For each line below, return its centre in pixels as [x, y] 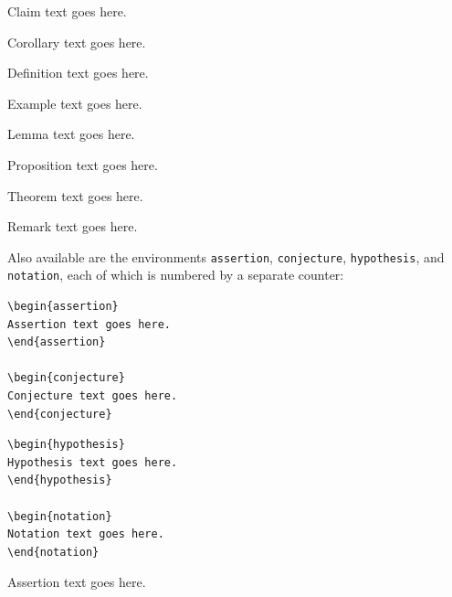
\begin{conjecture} [66, 378]
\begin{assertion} [63, 307]
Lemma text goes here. [71, 134]
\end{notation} [53, 552]
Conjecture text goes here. [93, 396]
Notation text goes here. [86, 534]
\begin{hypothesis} [66, 445]
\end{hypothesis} [60, 480]
